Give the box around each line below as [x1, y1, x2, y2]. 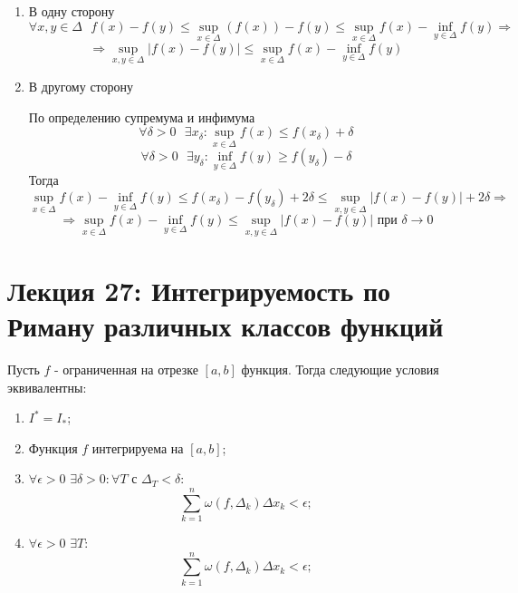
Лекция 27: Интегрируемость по [7, 271, 391, 308]
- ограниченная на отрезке [54, 360, 198, 378]
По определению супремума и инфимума [28, 107, 255, 126]
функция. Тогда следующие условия [241, 360, 439, 378]
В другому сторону [28, 77, 134, 96]
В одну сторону [28, 2, 115, 20]
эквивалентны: [7, 377, 87, 396]
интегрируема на [91, 438, 184, 457]
